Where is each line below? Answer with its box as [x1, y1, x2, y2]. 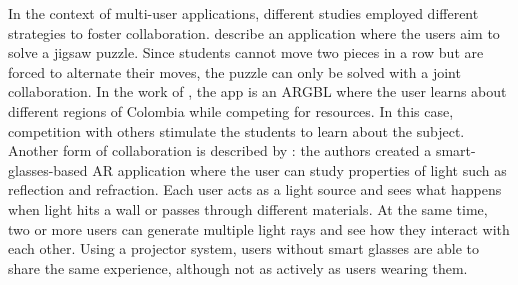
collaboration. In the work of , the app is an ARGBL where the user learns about [8, 81, 507, 102]
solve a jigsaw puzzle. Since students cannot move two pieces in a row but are [8, 42, 484, 63]
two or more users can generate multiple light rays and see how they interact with [8, 218, 510, 239]
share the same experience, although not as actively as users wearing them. [8, 257, 468, 278]
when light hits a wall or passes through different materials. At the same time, [8, 198, 488, 219]
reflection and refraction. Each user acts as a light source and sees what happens [8, 179, 502, 200]
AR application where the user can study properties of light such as [92, 159, 507, 180]
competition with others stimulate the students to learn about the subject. [8, 120, 465, 141]
